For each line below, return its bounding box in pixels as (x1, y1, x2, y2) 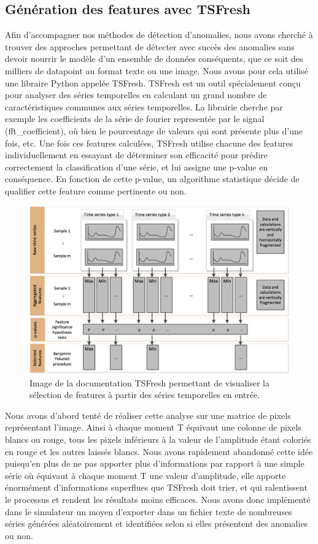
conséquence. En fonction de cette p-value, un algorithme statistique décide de (5, 172, 300, 185)
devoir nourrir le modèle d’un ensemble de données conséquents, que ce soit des (5, 52, 303, 65)
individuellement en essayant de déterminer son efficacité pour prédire (5, 148, 268, 161)
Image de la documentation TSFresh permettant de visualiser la (29, 376, 270, 389)
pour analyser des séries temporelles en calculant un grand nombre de (5, 88, 267, 101)
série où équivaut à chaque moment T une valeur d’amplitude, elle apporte (5, 469, 286, 481)
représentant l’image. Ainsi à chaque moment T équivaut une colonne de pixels (5, 421, 301, 434)
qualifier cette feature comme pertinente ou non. (5, 184, 187, 197)
